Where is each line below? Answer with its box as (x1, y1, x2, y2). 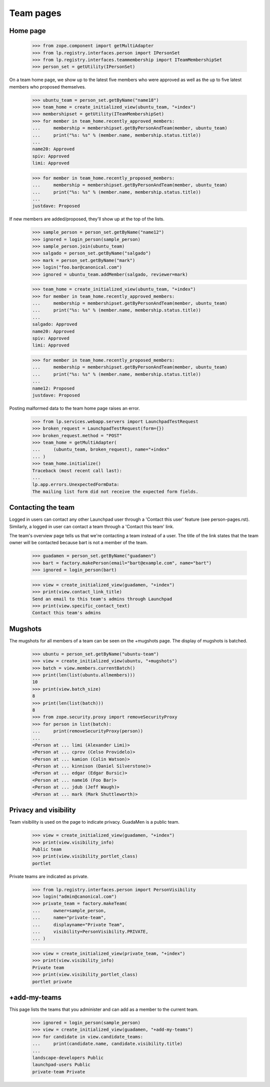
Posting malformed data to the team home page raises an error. (9, 405, 140, 411)
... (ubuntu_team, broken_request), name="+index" (32, 447, 169, 453)
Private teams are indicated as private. (9, 873, 88, 879)
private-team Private (32, 1069, 85, 1074)
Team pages (9, 8, 62, 19)
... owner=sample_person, (32, 908, 106, 913)
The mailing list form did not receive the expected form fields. (32, 489, 198, 494)
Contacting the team (9, 503, 75, 512)
